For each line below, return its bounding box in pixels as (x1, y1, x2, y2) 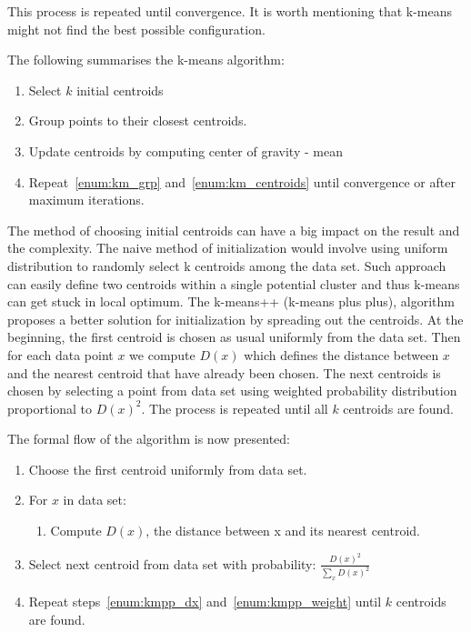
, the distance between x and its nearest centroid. (145, 521, 421, 540)
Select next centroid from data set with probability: (28, 554, 316, 573)
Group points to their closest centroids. (28, 111, 247, 130)
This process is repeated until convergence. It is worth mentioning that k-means (7, 2, 453, 20)
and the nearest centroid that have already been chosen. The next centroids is (7, 363, 441, 382)
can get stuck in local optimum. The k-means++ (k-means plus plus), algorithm (7, 292, 455, 311)
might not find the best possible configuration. (7, 19, 266, 38)
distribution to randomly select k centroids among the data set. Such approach (7, 256, 446, 275)
